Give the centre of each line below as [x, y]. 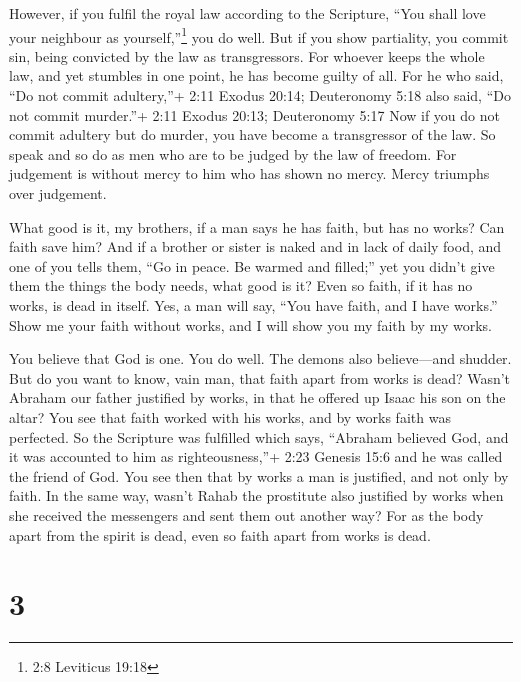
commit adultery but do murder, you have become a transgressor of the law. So [252, 134]
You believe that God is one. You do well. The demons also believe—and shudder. [260, 358]
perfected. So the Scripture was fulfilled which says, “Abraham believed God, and [259, 436]
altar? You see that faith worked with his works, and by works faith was [230, 416]
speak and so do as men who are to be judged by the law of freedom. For [233, 153]
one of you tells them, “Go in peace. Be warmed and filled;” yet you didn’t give [252, 265]
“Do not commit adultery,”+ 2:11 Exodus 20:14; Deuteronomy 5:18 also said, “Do [260, 95]
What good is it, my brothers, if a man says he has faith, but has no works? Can [257, 226]
